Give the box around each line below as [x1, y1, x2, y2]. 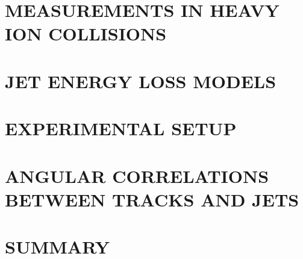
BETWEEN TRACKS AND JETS [5, 187, 299, 211]
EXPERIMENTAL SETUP [5, 116, 237, 141]
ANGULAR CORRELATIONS [5, 163, 269, 188]
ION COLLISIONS [5, 21, 167, 46]
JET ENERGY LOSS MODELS [5, 68, 276, 93]
